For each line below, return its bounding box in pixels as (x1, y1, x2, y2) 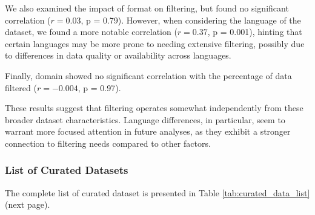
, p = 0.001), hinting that (207, 25, 302, 38)
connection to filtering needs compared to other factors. (5, 136, 211, 149)
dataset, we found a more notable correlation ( (5, 25, 177, 38)
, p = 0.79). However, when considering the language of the (81, 13, 301, 26)
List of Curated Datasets (5, 162, 128, 178)
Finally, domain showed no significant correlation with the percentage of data (5, 69, 292, 82)
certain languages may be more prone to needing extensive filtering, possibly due (5, 37, 305, 50)
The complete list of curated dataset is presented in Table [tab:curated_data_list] (5, 186, 310, 199)
